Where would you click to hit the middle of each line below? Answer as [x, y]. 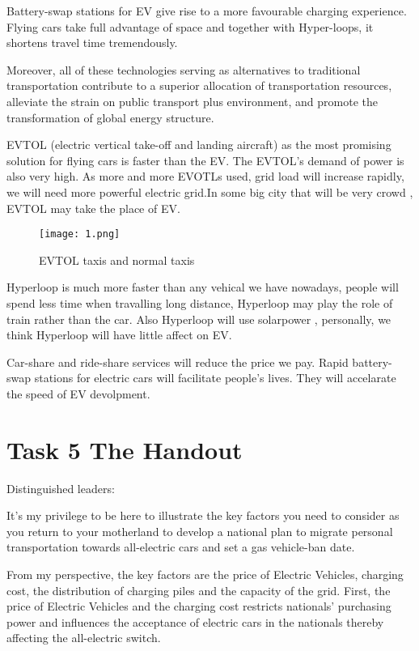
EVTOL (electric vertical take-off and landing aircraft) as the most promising [199, 145]
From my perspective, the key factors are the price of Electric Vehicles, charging [205, 574]
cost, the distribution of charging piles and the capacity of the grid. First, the [199, 590]
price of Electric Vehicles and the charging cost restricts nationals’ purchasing [199, 606]
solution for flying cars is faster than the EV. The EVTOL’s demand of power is [205, 160]
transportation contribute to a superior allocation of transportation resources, [199, 85]
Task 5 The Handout [125, 449]
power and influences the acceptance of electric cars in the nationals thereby [195, 621]
